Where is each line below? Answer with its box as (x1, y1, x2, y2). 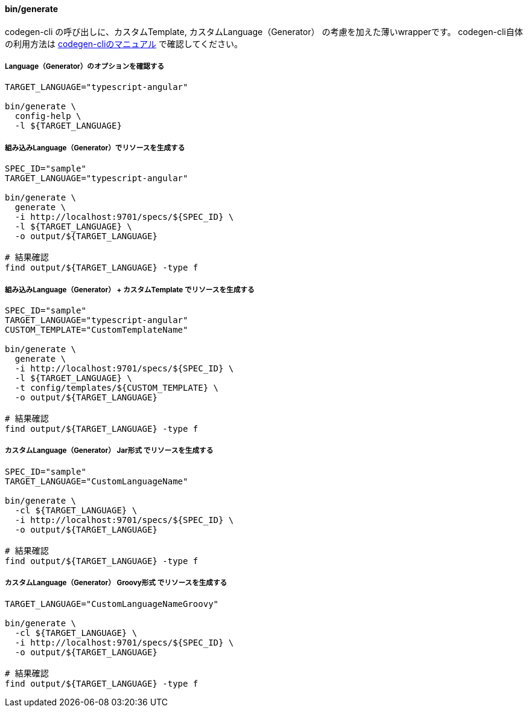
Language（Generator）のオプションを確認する (5, 62, 165, 71)
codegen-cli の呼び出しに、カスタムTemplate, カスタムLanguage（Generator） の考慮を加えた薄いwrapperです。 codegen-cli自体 (5, 26, 523, 37)
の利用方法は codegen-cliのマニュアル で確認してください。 (5, 38, 243, 49)
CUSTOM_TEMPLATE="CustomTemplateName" (5, 324, 188, 335)
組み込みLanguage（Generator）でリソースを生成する (5, 143, 185, 152)
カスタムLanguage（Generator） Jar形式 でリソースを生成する (5, 446, 214, 455)
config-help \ (14, 111, 81, 121)
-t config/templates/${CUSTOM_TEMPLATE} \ (14, 382, 219, 393)
